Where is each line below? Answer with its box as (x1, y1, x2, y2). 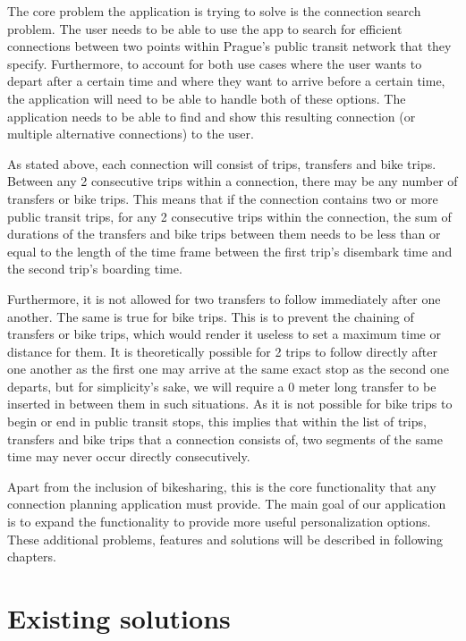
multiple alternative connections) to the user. (7, 124, 254, 143)
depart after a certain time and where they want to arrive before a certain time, (7, 72, 445, 90)
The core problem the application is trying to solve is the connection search (7, 2, 421, 20)
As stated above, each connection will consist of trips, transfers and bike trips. (7, 154, 436, 173)
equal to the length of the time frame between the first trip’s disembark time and (7, 241, 453, 260)
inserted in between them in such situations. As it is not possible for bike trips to (7, 394, 453, 413)
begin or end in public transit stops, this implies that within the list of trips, (7, 412, 427, 431)
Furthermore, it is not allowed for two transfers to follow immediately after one (7, 289, 441, 308)
